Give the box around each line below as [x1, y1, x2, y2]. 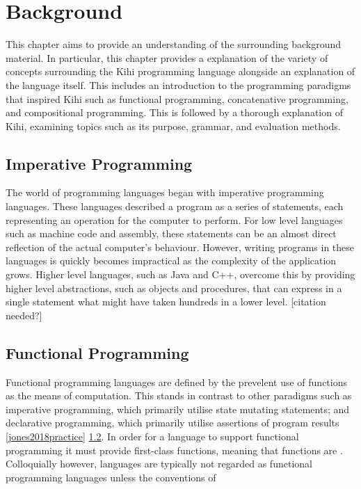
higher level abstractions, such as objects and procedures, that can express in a [6, 280, 342, 295]
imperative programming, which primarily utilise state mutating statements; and [6, 401, 350, 416]
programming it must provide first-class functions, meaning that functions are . [6, 442, 343, 457]
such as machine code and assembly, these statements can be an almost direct [6, 226, 337, 241]
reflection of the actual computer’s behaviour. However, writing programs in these [6, 239, 355, 254]
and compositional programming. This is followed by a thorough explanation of [6, 105, 343, 120]
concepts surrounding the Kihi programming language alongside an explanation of [6, 64, 355, 79]
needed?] [6, 307, 42, 322]
